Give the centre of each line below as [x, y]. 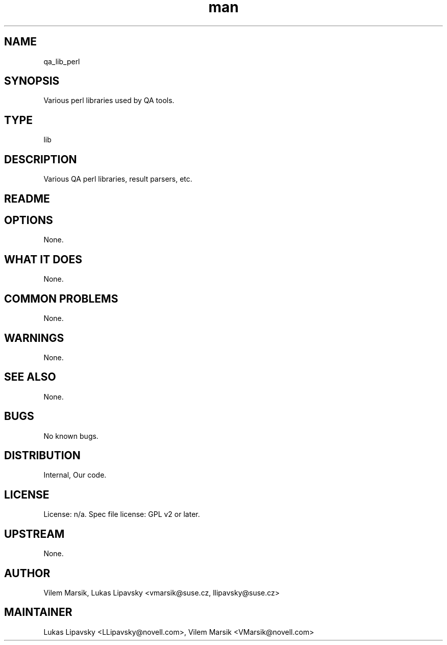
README [27, 199]
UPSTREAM [34, 534]
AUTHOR [27, 573]
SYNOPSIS [32, 81]
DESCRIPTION [41, 159]
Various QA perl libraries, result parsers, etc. [118, 179]
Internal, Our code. [75, 475]
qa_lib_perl [62, 61]
